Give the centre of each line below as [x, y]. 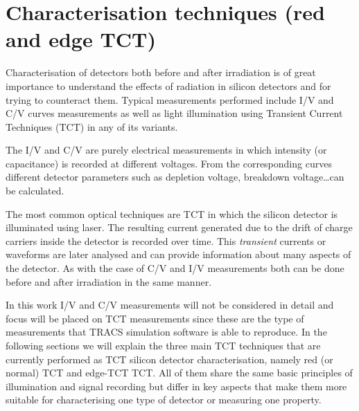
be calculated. [35, 191]
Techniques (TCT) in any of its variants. [92, 126]
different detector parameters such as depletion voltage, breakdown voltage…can [175, 177]
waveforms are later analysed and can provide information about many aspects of [178, 254]
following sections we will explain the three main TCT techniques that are [163, 345]
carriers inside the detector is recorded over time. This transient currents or [166, 240]
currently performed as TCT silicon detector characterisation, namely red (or [169, 359]
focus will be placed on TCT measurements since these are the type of [155, 318]
